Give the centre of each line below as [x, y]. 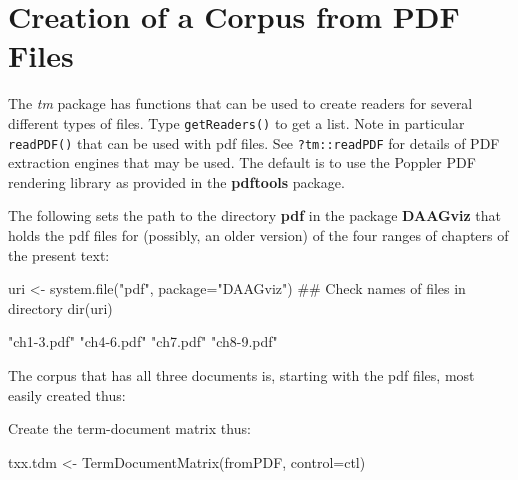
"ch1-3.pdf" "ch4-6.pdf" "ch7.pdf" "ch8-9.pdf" [143, 341]
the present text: [59, 254]
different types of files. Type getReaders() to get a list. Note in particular [236, 122]
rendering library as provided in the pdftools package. [176, 181]
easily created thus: [67, 394]
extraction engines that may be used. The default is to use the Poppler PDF [242, 162]
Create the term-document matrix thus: [129, 428]
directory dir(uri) [60, 307]
